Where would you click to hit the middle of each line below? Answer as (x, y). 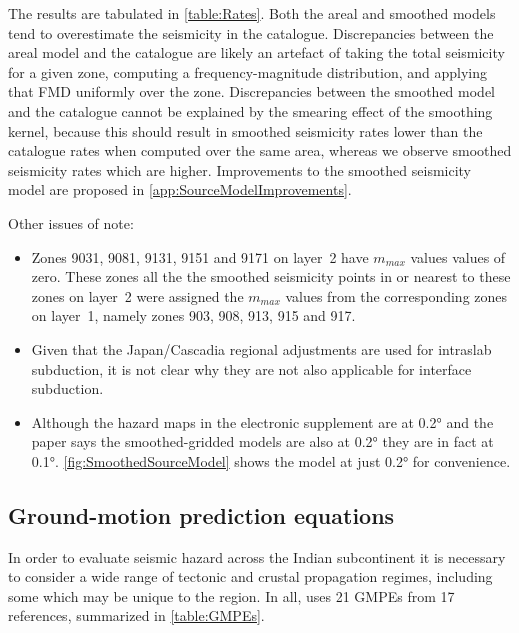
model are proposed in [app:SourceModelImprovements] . (180, 189)
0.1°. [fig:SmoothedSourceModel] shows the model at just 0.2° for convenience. (271, 460)
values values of (458, 256)
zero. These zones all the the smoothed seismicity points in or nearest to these (271, 276)
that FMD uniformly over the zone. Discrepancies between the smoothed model (252, 91)
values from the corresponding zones (396, 295)
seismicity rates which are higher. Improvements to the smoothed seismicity (240, 169)
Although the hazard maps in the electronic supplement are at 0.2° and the (262, 421)
